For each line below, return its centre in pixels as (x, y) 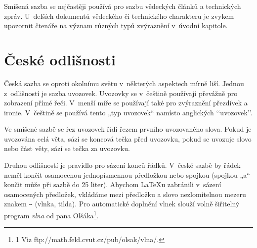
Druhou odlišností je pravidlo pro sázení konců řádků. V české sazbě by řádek (122, 165)
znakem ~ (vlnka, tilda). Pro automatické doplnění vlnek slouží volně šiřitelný (122, 204)
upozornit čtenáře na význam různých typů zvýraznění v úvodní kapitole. (116, 25)
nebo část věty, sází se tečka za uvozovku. (67, 148)
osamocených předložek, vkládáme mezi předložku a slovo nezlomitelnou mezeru (125, 194)
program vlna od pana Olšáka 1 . (51, 215)
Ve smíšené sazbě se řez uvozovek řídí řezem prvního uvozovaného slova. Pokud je (128, 129)
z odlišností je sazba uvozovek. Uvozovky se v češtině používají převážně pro (121, 93)
